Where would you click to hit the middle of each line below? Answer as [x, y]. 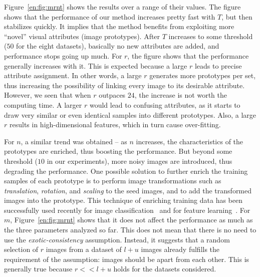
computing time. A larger [43, 104]
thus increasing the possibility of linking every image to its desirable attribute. [124, 85]
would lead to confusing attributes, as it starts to [165, 104]
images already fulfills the [180, 249]
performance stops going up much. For [63, 55]
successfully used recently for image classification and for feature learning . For [127, 210]
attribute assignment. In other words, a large [73, 75]
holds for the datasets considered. [165, 269]
